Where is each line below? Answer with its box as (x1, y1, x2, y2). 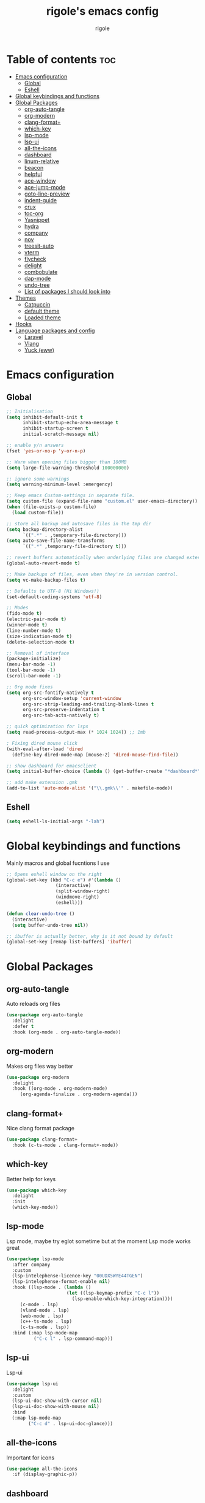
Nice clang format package (6, 1124, 75, 1132)
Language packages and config (15, 327, 95, 334)
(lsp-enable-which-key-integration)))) (71, 1295, 173, 1302)
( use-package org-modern (6, 1074, 70, 1080)
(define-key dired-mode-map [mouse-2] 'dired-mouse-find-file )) (12, 751, 179, 758)
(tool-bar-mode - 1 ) (6, 667, 56, 674)
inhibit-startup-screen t (22, 425, 88, 432)
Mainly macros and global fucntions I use (6, 859, 110, 867)
